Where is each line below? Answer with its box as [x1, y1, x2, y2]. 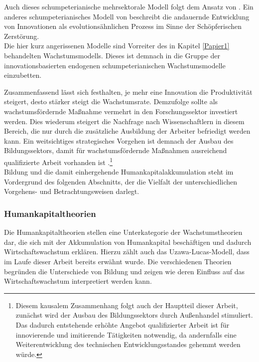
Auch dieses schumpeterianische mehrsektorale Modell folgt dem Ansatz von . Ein [4, 1, 254, 11]
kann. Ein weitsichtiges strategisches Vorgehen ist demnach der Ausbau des [4, 135, 234, 146]
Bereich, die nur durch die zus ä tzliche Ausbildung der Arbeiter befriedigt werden [4, 126, 251, 136]
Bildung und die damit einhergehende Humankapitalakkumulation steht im [4, 167, 234, 177]
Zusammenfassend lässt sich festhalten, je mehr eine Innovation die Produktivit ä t [4, 86, 253, 97]
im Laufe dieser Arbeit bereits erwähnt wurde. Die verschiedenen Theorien [4, 256, 232, 266]
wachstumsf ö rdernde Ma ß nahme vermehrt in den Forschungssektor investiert [4, 106, 238, 116]
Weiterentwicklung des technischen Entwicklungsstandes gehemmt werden [15, 339, 241, 350]
